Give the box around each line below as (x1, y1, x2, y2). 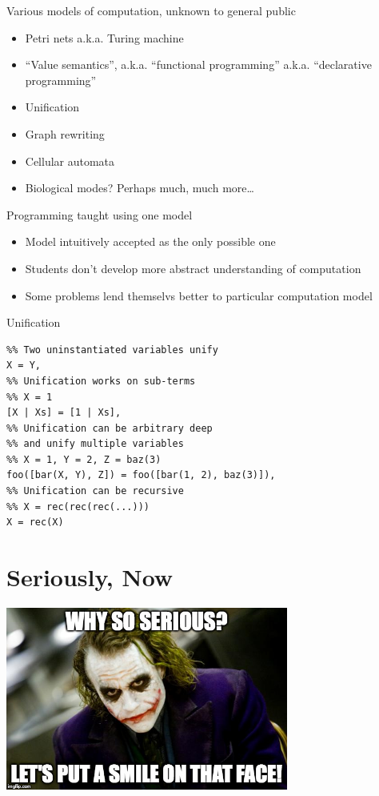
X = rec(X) (6, 517, 64, 529)
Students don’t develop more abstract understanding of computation (25, 259, 361, 276)
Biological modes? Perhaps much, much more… (25, 179, 254, 196)
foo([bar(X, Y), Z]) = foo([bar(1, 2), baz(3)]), (6, 469, 276, 481)
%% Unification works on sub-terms (6, 375, 196, 387)
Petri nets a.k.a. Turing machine (25, 29, 184, 46)
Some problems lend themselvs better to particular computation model (25, 287, 373, 304)
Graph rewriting (25, 125, 105, 142)
